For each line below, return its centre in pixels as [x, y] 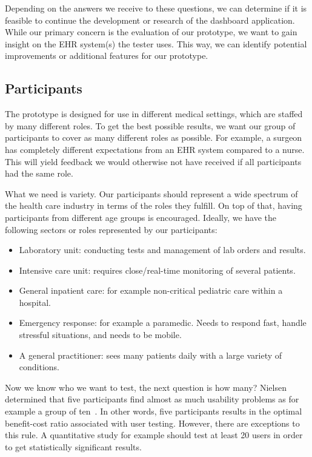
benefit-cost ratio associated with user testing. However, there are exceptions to [152, 423]
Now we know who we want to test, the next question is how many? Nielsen [146, 387]
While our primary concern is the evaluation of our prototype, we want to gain [151, 32]
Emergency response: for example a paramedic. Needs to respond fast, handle [163, 323]
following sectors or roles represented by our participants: [111, 229]
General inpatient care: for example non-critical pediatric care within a [151, 290]
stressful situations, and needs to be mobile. [100, 335]
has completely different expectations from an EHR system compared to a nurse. [155, 149]
